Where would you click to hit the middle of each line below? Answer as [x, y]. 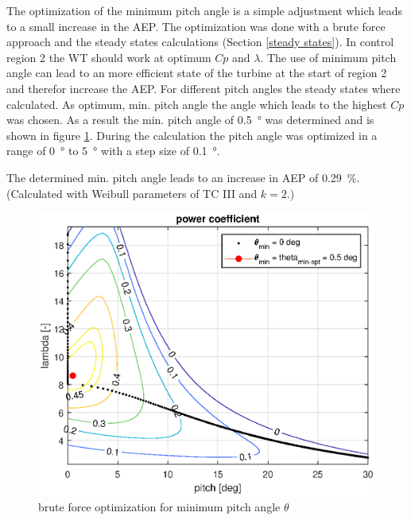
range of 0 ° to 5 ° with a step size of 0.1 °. [113, 151]
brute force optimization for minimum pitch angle [159, 507]
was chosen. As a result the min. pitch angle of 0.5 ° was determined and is [190, 120]
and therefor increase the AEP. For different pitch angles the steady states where [204, 88]
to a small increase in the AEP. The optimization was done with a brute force [196, 26]
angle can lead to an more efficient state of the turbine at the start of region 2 [197, 73]
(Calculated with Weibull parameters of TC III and [132, 193]
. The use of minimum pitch [328, 57]
